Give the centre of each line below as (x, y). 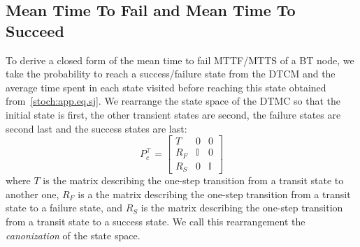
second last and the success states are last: (96, 128)
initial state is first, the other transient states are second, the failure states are (173, 114)
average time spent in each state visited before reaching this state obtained (166, 87)
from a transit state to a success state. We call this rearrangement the (156, 221)
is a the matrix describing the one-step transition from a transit (214, 194)
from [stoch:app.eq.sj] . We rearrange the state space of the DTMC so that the (173, 101)
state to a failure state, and (64, 208)
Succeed (35, 30)
